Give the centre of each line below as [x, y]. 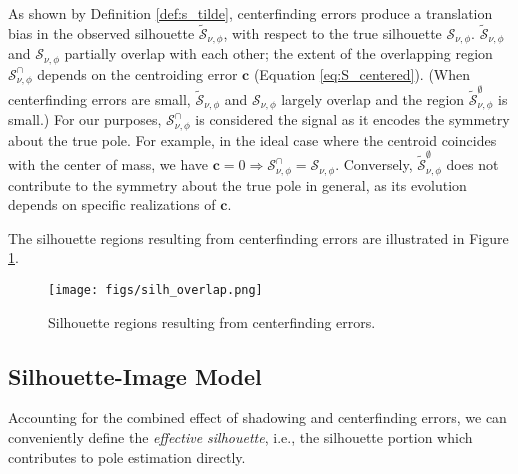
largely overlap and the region [373, 98]
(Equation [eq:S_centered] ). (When [362, 73]
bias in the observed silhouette [101, 32]
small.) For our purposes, [85, 119]
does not [472, 164]
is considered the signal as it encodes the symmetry [352, 119]
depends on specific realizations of [112, 204]
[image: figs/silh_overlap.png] [155, 289]
